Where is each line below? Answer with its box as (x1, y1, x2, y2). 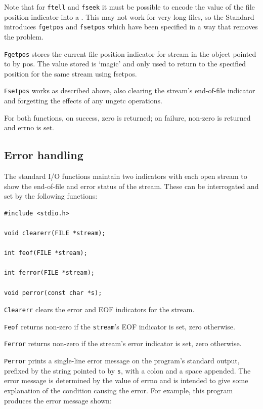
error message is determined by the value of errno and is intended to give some (4, 375, 248, 386)
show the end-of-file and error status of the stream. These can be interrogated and (4, 180, 259, 191)
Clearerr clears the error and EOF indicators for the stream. (4, 304, 195, 315)
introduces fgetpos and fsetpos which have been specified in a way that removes (4, 21, 258, 32)
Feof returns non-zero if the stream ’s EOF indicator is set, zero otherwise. (4, 321, 235, 331)
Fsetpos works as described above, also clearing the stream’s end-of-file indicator (4, 85, 255, 96)
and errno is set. (4, 122, 55, 133)
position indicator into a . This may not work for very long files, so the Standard (4, 11, 254, 22)
